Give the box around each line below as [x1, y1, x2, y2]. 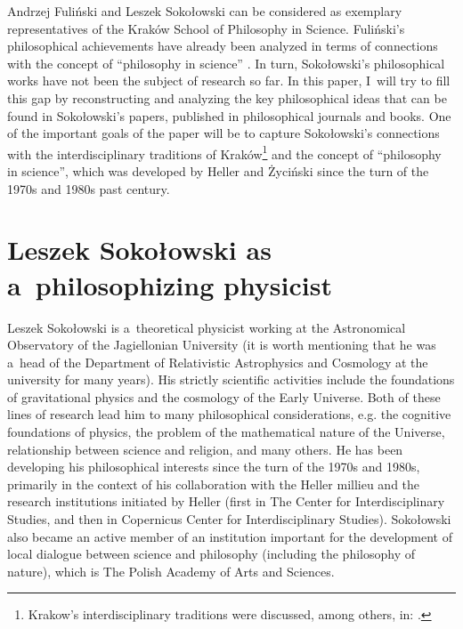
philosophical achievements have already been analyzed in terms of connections [7, 36, 438, 55]
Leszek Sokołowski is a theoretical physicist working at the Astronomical [7, 318, 406, 336]
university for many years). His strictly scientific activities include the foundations [7, 370, 455, 389]
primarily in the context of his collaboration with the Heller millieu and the [7, 474, 420, 493]
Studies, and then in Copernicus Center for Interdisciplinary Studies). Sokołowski [7, 510, 451, 528]
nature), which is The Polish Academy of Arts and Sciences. [7, 561, 335, 580]
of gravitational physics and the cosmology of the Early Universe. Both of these [7, 387, 441, 406]
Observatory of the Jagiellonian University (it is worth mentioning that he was [7, 335, 436, 354]
